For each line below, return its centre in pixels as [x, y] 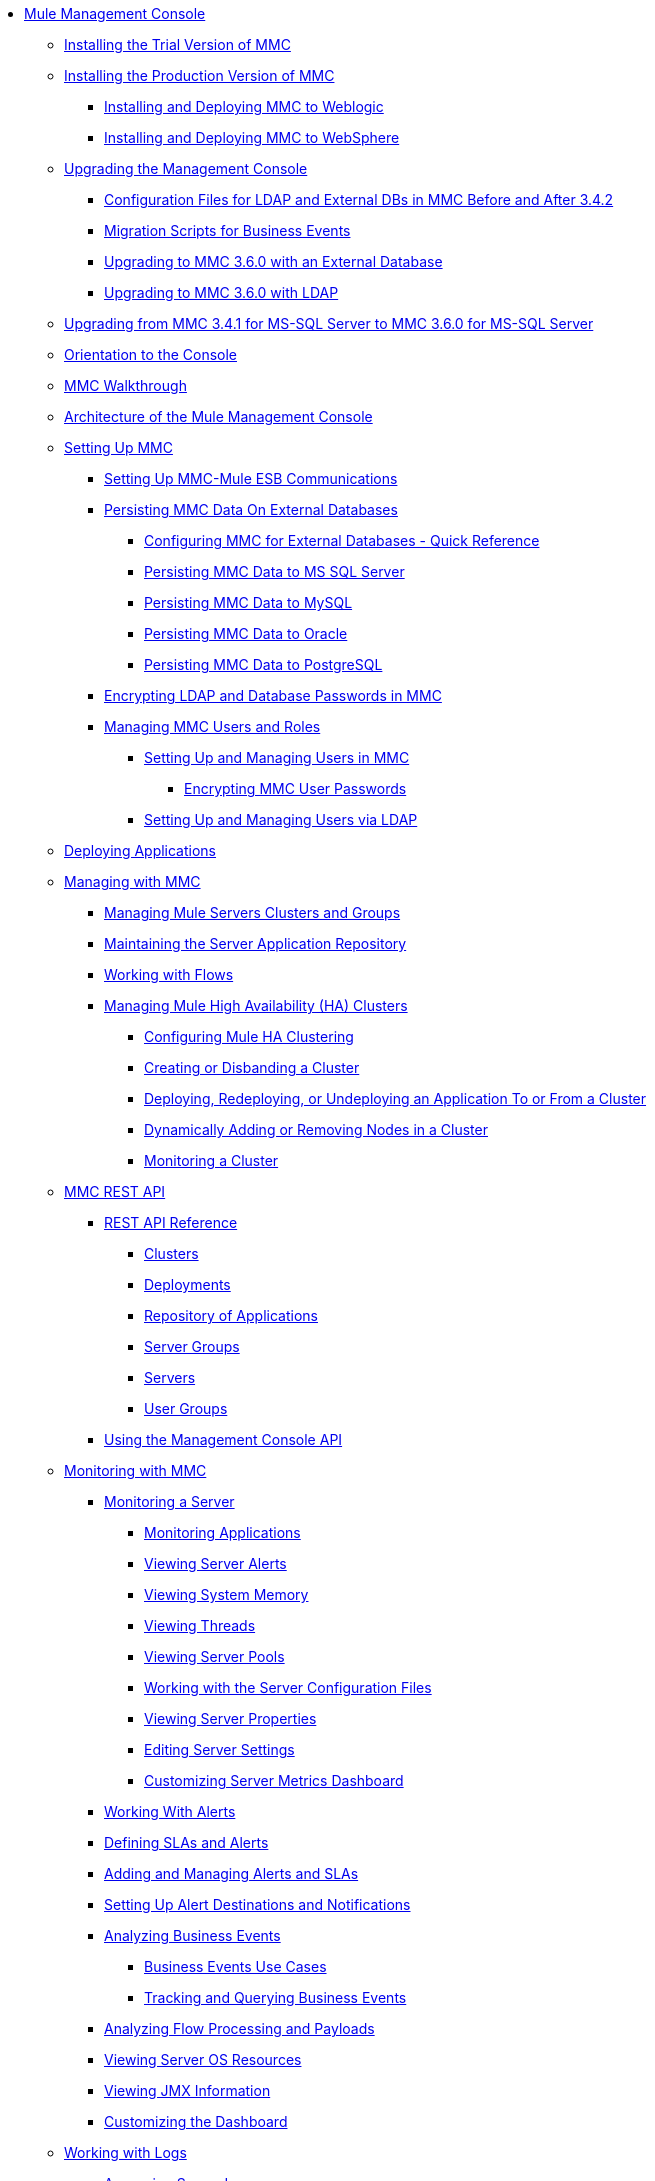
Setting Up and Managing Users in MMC [277, 757]
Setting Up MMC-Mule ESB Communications [251, 478]
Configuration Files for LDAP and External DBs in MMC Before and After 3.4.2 [359, 199]
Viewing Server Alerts [215, 1563]
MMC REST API [115, 1191]
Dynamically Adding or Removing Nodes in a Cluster [316, 1129]
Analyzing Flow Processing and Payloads [239, 2028]
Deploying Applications [140, 850]
